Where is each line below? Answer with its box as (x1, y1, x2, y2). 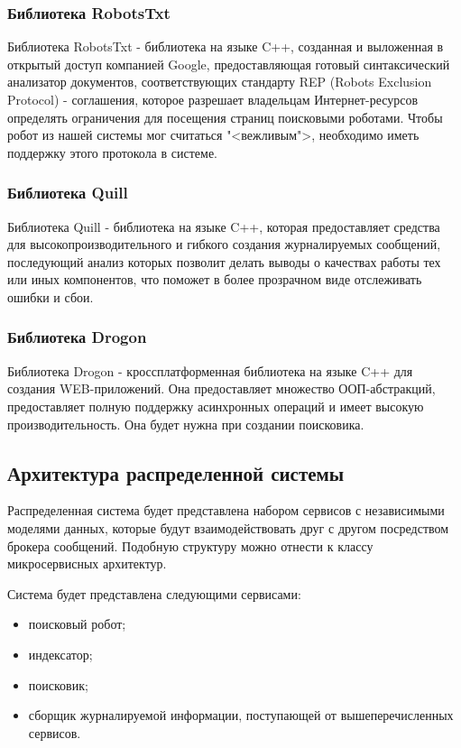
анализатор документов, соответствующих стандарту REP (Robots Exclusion (7, 72, 432, 91)
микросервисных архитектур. (7, 554, 167, 573)
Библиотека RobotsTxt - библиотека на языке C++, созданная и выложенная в (7, 37, 444, 56)
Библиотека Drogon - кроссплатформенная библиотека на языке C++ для (7, 361, 413, 380)
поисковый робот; (28, 614, 126, 633)
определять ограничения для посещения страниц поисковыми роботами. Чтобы (7, 107, 443, 126)
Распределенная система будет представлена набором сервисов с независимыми (7, 501, 445, 520)
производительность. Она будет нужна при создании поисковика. (7, 414, 364, 433)
